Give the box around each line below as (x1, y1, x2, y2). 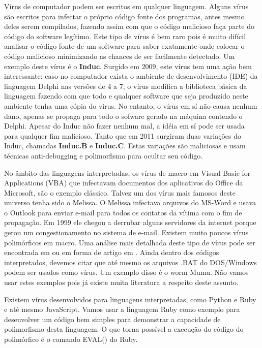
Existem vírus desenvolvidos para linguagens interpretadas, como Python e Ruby (4, 294, 256, 304)
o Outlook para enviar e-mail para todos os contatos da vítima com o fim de (4, 207, 242, 217)
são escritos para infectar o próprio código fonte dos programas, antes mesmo (4, 11, 245, 21)
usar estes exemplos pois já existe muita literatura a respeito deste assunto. (4, 277, 239, 288)
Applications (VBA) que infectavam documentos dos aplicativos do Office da (4, 177, 243, 188)
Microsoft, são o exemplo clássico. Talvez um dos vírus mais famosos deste (4, 187, 236, 198)
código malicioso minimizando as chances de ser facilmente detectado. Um (4, 50, 235, 61)
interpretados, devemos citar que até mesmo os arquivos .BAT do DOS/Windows (4, 257, 257, 267)
